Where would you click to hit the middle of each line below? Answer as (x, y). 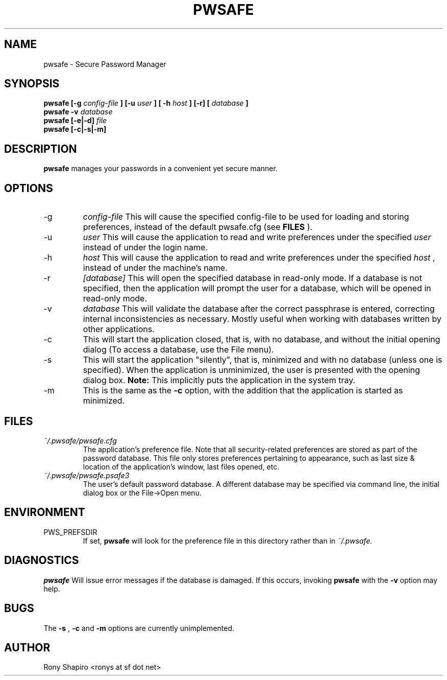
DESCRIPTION (41, 149)
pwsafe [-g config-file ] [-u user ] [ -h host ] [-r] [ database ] (146, 103)
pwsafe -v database (78, 112)
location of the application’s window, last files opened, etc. (181, 466)
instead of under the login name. (145, 248)
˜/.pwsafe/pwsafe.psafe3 (86, 475)
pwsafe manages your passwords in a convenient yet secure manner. (160, 169)
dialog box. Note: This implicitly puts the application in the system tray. (219, 380)
